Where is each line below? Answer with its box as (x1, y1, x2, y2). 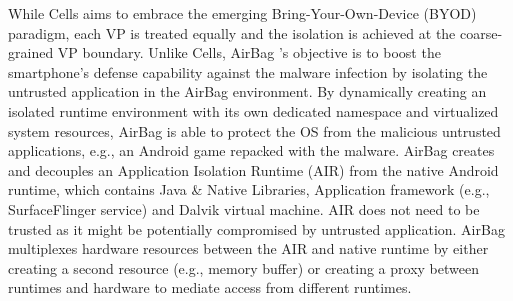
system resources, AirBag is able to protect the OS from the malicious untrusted (8, 120, 501, 141)
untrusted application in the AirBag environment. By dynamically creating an (8, 81, 487, 102)
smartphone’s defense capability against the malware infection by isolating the (8, 61, 488, 82)
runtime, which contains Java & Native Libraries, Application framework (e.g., (8, 179, 490, 200)
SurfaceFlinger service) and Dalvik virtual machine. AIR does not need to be (8, 198, 480, 219)
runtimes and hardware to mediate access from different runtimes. (8, 277, 412, 298)
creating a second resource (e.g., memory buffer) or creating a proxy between (8, 257, 479, 278)
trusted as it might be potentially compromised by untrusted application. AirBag (8, 218, 505, 239)
